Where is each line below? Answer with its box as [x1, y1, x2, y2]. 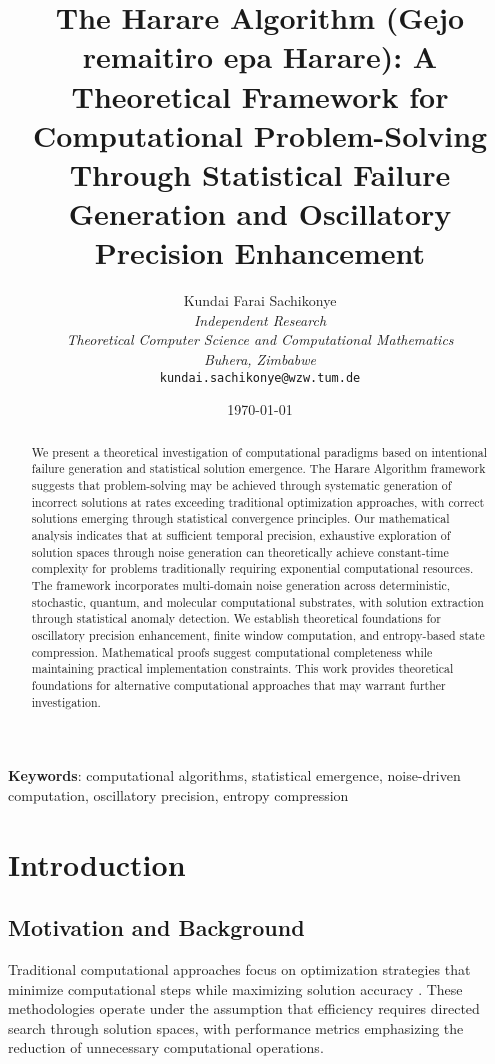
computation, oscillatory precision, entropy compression [8, 784, 349, 805]
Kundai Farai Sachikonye [183, 290, 337, 311]
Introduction [8, 843, 186, 884]
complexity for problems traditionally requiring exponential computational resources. [31, 560, 474, 577]
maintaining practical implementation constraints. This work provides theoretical [31, 660, 454, 677]
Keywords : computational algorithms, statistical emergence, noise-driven [8, 765, 461, 786]
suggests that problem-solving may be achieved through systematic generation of [31, 476, 452, 493]
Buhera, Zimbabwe [203, 349, 316, 370]
